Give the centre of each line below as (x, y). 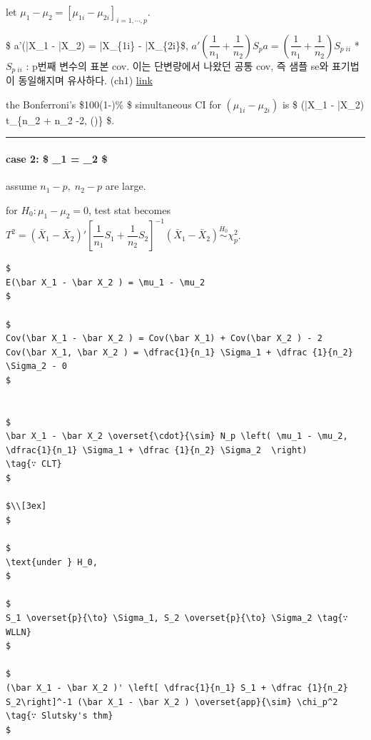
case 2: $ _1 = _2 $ (57, 159)
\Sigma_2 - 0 (36, 366)
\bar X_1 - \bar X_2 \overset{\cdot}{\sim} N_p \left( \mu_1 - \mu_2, (177, 436)
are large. (126, 186)
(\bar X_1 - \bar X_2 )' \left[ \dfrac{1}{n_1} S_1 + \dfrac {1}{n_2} (177, 688)
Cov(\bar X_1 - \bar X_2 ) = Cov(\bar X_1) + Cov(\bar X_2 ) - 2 (164, 339)
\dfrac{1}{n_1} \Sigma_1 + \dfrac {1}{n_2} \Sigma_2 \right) (157, 450)
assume (21, 186)
